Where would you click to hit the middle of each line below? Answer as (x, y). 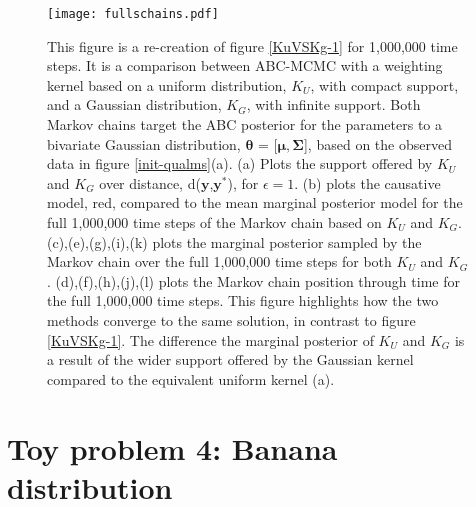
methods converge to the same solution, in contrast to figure (231, 319)
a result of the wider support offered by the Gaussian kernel (230, 359)
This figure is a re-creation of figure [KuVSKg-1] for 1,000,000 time (252, 45)
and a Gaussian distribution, (134, 104)
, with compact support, (384, 84)
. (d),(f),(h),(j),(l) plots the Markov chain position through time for (253, 280)
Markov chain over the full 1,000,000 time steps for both (219, 261)
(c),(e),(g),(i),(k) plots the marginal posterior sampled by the (234, 241)
